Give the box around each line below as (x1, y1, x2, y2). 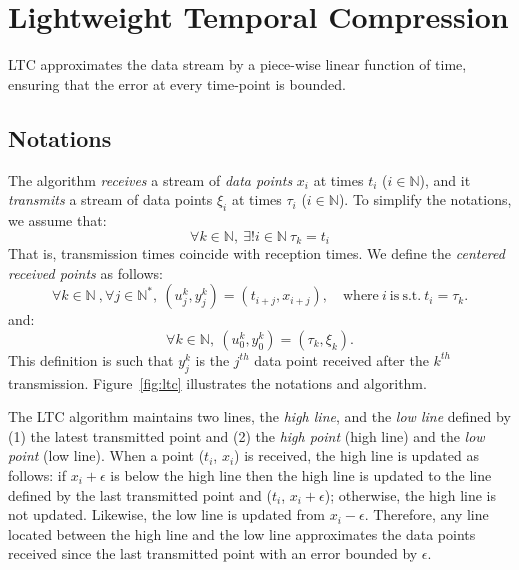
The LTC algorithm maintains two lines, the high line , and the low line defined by (8, 406, 511, 427)
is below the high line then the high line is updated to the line (110, 464, 492, 485)
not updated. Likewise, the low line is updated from (8, 504, 325, 525)
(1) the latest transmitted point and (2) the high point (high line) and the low (8, 425, 485, 446)
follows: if (8, 464, 67, 485)
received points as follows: (8, 262, 163, 283)
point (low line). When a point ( (8, 445, 205, 466)
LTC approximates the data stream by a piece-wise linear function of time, (8, 54, 467, 75)
